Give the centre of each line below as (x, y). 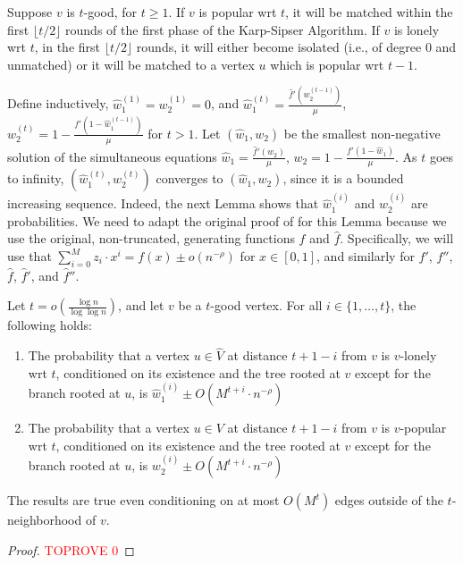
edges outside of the (389, 500)
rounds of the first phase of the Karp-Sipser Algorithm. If (223, 29)
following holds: (50, 325)
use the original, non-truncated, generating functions (151, 238)
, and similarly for (366, 256)
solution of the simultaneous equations (112, 156)
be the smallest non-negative (362, 133)
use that (29, 256)
